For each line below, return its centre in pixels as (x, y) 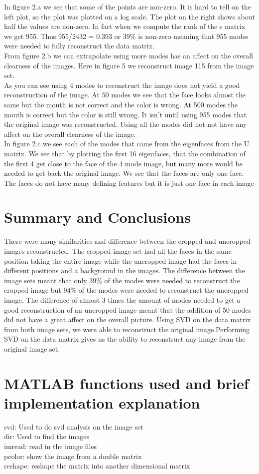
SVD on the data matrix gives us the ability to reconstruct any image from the (125, 339)
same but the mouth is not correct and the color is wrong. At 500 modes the (121, 104)
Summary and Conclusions (97, 217)
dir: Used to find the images (47, 436)
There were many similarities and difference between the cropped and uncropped (127, 241)
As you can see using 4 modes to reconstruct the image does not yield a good (122, 85)
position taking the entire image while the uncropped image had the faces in (121, 260)
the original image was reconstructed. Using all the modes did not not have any (126, 124)
